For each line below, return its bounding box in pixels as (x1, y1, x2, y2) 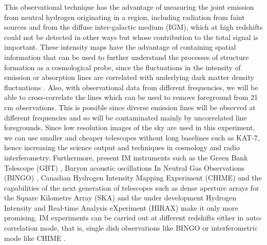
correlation (4, 222, 38, 233)
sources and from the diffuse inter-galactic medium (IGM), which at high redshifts (4, 22, 263, 32)
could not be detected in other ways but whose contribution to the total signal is (4, 31, 258, 42)
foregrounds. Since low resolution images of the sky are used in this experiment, (4, 122, 255, 133)
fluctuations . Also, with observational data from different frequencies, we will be (4, 81, 258, 92)
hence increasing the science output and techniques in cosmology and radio (4, 142, 240, 153)
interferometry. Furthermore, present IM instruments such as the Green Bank (4, 152, 248, 162)
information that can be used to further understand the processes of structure (4, 51, 249, 62)
